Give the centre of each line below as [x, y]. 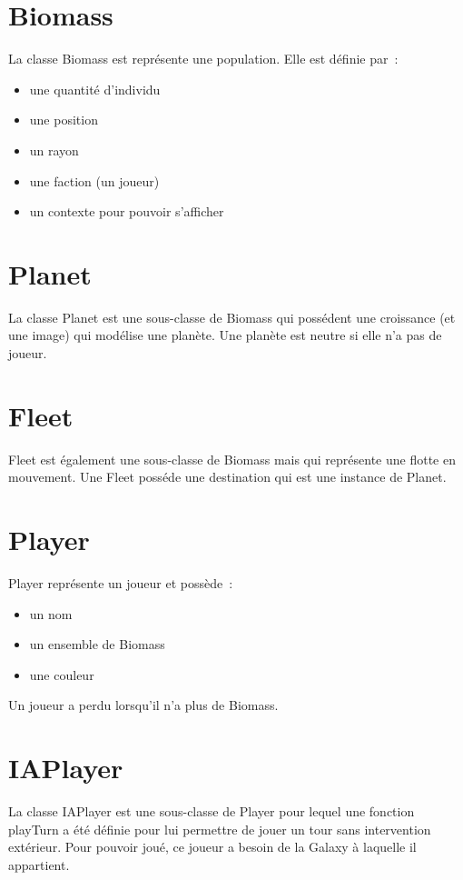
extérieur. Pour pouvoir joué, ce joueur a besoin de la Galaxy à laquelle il [212, 847]
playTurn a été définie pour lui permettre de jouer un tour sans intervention [220, 829]
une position [64, 120]
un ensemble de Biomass [97, 644]
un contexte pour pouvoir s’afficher [127, 211]
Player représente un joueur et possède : [121, 583]
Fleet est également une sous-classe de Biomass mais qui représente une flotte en [232, 459]
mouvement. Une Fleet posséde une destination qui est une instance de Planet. [227, 477]
